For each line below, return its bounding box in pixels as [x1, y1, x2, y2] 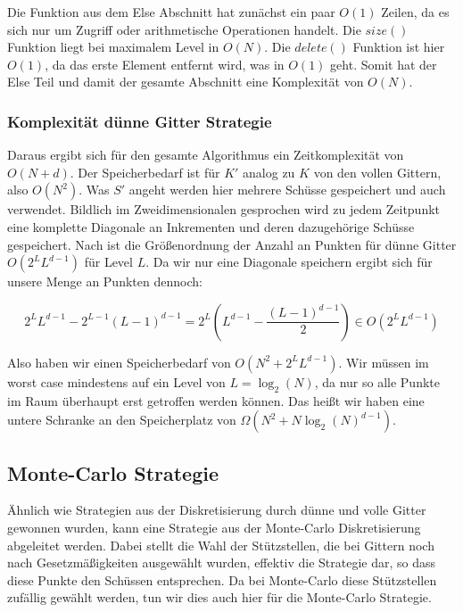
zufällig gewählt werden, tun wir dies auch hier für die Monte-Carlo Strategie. [7, 588, 432, 607]
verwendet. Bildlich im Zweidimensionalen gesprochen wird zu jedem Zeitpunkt [7, 200, 441, 219]
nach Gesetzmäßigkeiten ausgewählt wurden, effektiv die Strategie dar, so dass [7, 553, 436, 572]
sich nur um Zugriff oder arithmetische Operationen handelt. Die [7, 20, 361, 38]
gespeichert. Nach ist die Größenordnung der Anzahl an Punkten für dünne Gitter [7, 235, 457, 253]
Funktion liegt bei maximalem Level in [7, 37, 219, 56]
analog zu [243, 162, 295, 181]
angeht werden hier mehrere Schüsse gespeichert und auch [128, 180, 446, 199]
